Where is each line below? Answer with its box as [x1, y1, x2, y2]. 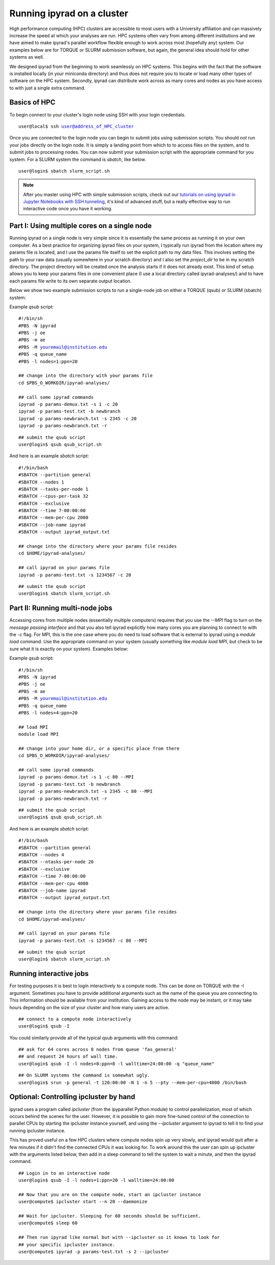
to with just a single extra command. [9, 85, 86, 91]
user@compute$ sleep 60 [18, 1220, 78, 1226]
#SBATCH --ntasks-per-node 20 [18, 859, 94, 865]
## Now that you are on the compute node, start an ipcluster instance [18, 1191, 201, 1197]
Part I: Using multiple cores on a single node [9, 222, 152, 230]
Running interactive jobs [9, 969, 89, 978]
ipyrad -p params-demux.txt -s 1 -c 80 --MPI [18, 774, 134, 780]
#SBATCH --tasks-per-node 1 [18, 486, 89, 492]
